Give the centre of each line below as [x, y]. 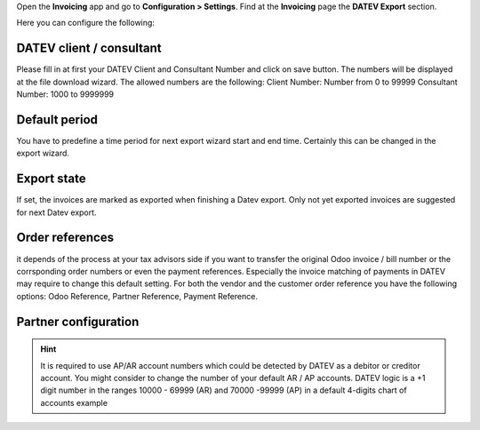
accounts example [74, 402]
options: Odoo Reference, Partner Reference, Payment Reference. [137, 296]
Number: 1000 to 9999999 [65, 94]
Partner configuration [78, 321]
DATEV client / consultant [89, 48]
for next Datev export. [56, 212]
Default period [57, 119]
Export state [51, 179]
